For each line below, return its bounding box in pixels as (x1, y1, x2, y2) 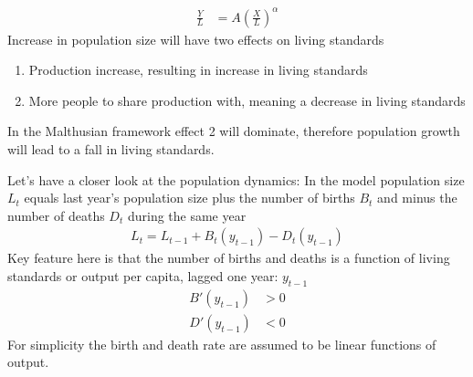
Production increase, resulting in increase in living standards (28, 60, 368, 79)
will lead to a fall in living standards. (7, 139, 215, 158)
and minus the (377, 188, 457, 207)
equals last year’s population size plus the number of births (24, 188, 355, 207)
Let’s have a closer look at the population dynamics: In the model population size (7, 170, 465, 189)
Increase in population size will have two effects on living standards (7, 29, 384, 48)
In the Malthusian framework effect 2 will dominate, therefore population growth (7, 121, 460, 141)
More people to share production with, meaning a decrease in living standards (28, 90, 466, 110)
